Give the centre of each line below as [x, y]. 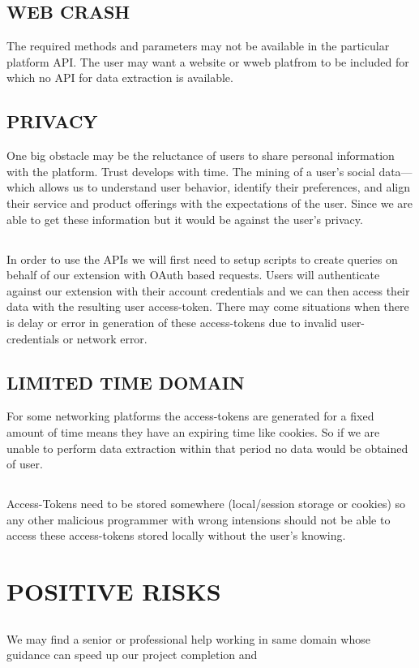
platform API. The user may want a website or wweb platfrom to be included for [208, 61]
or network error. [105, 338]
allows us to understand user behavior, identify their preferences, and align [225, 187]
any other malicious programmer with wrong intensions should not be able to [199, 519]
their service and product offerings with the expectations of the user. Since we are [210, 203]
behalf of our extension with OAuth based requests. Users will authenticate [193, 275]
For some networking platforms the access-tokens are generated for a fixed [190, 416]
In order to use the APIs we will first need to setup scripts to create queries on [202, 259]
